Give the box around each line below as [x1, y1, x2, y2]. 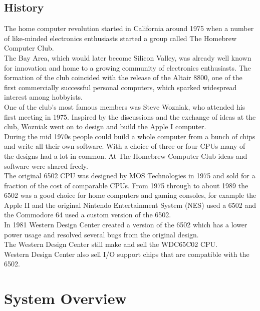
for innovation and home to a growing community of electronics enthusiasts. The [4, 62, 251, 73]
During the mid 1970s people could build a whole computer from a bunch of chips [4, 131, 255, 141]
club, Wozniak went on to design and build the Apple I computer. [4, 121, 206, 132]
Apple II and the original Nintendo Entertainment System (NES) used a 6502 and [4, 199, 256, 210]
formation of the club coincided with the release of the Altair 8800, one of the [4, 72, 242, 83]
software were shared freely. [4, 160, 88, 171]
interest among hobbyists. [4, 92, 83, 102]
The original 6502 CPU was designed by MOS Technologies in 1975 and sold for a [4, 170, 255, 181]
